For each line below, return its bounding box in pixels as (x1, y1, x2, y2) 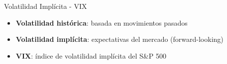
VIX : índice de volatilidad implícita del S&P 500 (15, 50, 166, 61)
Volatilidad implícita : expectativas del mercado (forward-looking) (15, 34, 224, 44)
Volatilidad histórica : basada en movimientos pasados (15, 17, 188, 28)
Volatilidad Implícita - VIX (4, 1, 87, 11)
